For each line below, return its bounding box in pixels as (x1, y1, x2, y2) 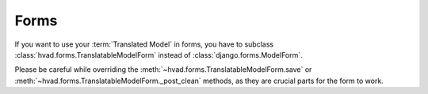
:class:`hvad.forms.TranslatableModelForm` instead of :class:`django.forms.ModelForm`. (14, 50, 303, 59)
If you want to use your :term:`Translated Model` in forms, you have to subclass (14, 39, 273, 49)
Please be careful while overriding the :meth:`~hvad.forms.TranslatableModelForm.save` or (14, 65, 312, 74)
